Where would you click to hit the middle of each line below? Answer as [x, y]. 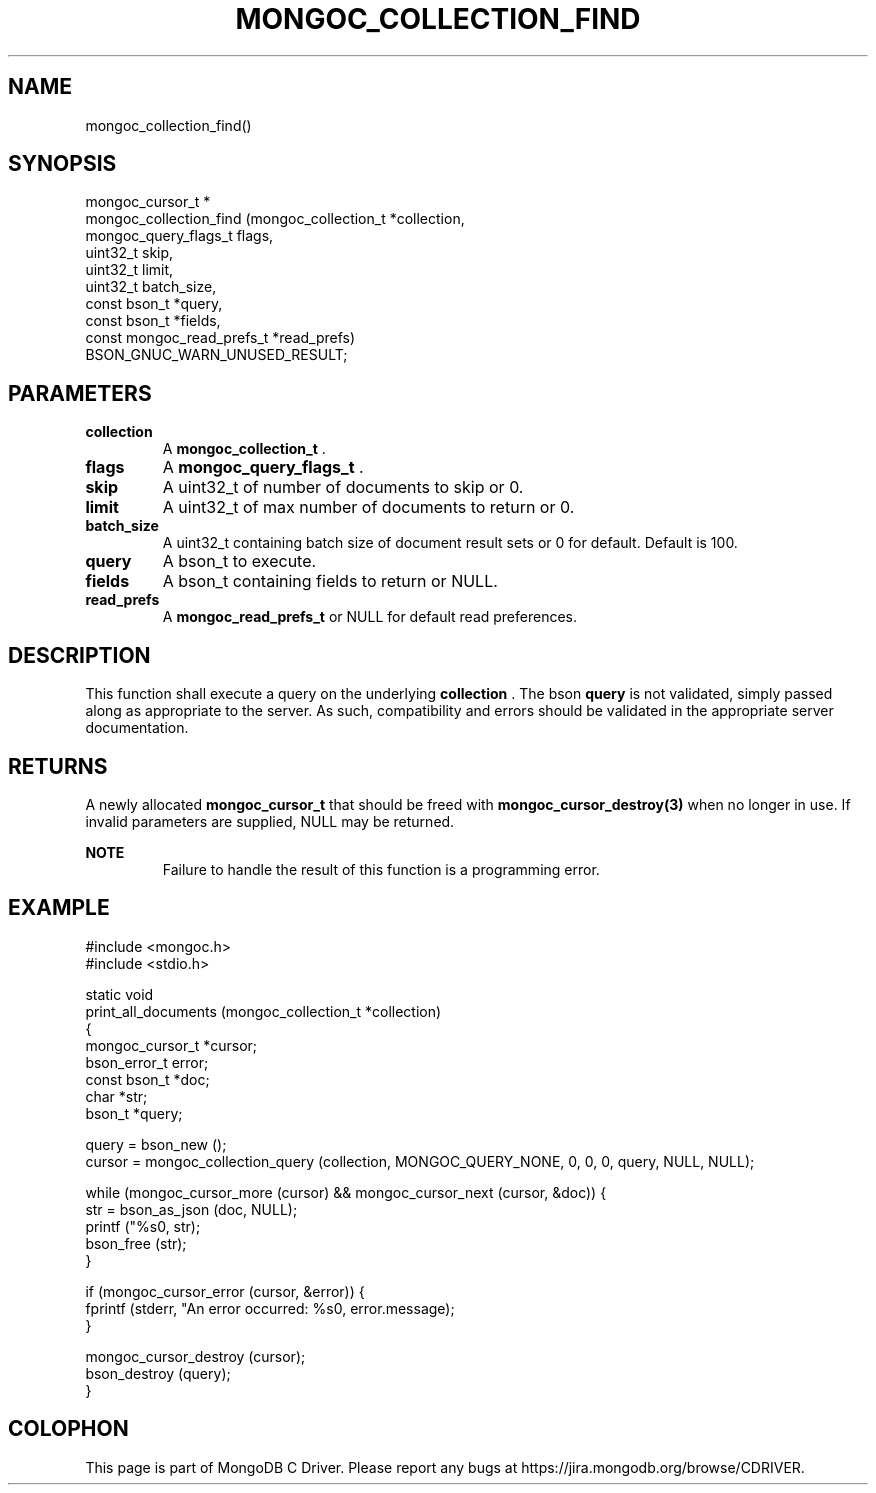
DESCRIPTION [79, 655]
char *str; [116, 1096]
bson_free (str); [136, 1243]
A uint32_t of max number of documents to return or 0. [368, 507]
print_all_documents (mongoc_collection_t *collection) [263, 1011]
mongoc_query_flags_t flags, [179, 236]
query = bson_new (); [156, 1144]
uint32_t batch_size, [151, 287]
